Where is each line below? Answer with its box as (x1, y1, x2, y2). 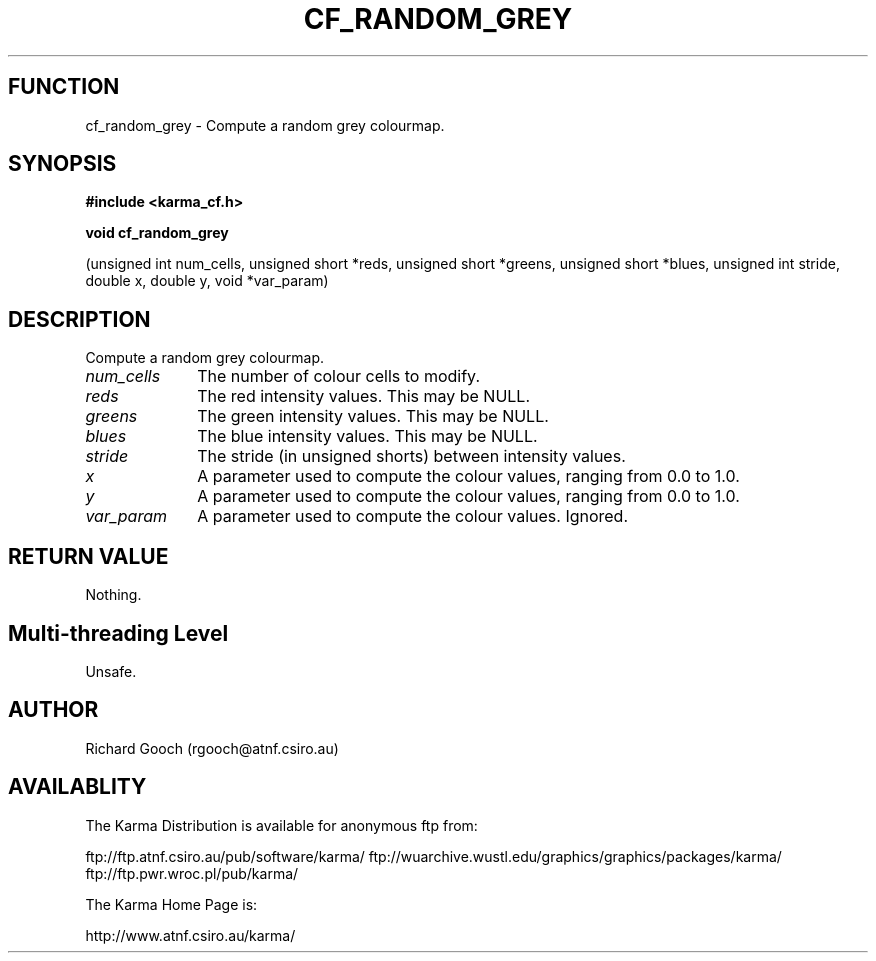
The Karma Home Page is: (85, 895, 258, 913)
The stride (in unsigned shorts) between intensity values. (197, 446, 626, 467)
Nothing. (85, 586, 142, 604)
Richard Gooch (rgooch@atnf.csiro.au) (85, 739, 339, 757)
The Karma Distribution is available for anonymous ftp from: (85, 816, 478, 834)
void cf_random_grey (85, 224, 229, 242)
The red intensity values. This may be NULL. (197, 386, 530, 407)
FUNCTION (8, 74, 120, 100)
